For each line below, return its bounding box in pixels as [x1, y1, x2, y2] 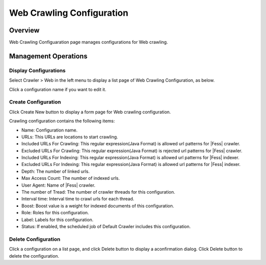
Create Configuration [9, 99, 61, 105]
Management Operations [9, 52, 88, 60]
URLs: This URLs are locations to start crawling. [21, 133, 118, 140]
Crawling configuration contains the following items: [9, 118, 115, 124]
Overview [9, 26, 40, 34]
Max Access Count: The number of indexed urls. [21, 175, 120, 181]
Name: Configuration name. [21, 127, 78, 133]
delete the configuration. [9, 253, 59, 259]
